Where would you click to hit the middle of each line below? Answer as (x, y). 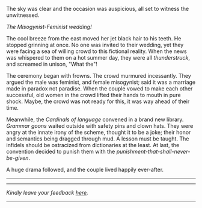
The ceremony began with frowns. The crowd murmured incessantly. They (99, 76)
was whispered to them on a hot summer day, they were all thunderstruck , (98, 58)
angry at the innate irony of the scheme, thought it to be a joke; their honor (99, 132)
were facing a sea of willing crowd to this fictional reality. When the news (97, 51)
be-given (17, 158)
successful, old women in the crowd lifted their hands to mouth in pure (94, 95)
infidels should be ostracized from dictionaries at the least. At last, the (93, 145)
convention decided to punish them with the (61, 151)
